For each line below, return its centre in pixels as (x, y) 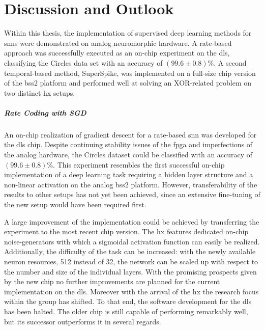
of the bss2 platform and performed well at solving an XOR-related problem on (128, 83)
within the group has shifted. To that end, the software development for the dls (128, 301)
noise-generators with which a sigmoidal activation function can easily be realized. (132, 241)
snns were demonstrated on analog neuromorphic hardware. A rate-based (118, 43)
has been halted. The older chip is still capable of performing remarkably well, (126, 311)
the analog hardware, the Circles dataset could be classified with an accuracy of (128, 155)
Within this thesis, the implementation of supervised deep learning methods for (128, 33)
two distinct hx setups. (40, 92)
